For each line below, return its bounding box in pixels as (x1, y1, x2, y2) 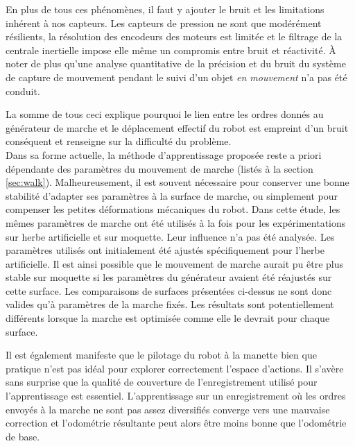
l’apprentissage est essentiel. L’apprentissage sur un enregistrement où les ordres (6, 388, 346, 403)
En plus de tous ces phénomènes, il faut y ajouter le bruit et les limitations (6, 2, 324, 16)
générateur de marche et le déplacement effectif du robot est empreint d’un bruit (6, 120, 349, 135)
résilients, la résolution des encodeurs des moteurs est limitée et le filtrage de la (6, 29, 343, 44)
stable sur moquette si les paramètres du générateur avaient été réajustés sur (6, 270, 332, 284)
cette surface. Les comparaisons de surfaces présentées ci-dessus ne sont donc (6, 283, 332, 298)
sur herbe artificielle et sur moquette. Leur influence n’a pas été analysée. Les (6, 229, 335, 243)
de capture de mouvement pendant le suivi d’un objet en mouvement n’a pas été (6, 69, 347, 84)
